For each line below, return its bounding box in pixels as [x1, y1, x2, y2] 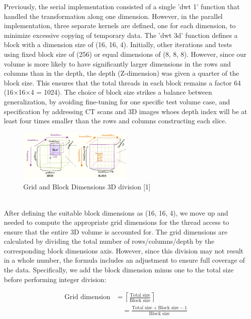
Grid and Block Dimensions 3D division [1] [23, 182, 151, 192]
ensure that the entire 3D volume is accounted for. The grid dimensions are [4, 226, 228, 236]
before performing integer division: [4, 274, 107, 284]
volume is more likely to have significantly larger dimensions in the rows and [4, 58, 231, 68]
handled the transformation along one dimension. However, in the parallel [4, 11, 223, 21]
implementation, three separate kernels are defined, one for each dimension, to [4, 20, 236, 31]
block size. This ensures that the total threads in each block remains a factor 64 [4, 77, 241, 87]
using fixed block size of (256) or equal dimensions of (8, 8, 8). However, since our [4, 49, 247, 59]
